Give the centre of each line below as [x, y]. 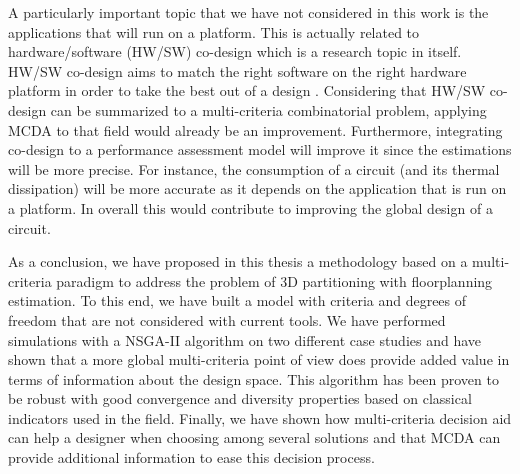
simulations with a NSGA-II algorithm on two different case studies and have [245, 339]
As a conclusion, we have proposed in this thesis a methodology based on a [238, 261]
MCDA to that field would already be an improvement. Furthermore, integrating [255, 129]
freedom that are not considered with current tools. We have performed [227, 319]
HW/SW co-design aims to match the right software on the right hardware [237, 70]
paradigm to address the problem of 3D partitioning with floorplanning [274, 280]
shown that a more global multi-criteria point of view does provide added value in [259, 359]
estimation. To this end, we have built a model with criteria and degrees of [237, 300]
